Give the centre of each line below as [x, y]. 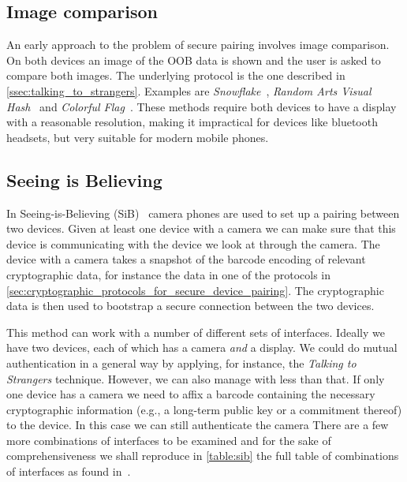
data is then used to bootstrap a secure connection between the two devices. [190, 306]
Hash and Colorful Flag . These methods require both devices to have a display [202, 106]
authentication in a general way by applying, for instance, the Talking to [181, 362]
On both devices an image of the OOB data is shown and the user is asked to [194, 60]
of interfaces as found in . [69, 471]
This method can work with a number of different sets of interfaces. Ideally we [196, 332]
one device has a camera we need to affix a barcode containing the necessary [191, 394]
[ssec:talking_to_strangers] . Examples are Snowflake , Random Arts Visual [189, 90]
